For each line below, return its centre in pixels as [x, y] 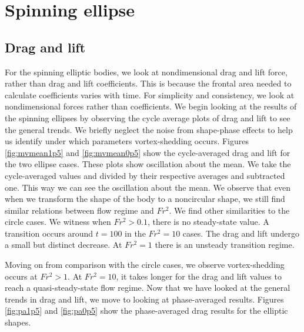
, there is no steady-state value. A [208, 222]
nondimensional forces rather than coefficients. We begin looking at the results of [151, 106]
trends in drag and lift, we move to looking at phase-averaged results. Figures [144, 299]
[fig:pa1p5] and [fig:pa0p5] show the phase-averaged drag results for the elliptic [146, 311]
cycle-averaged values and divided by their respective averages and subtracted [145, 175]
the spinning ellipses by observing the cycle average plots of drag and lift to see [148, 117]
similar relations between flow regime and [79, 210]
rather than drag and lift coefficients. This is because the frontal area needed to [148, 83]
